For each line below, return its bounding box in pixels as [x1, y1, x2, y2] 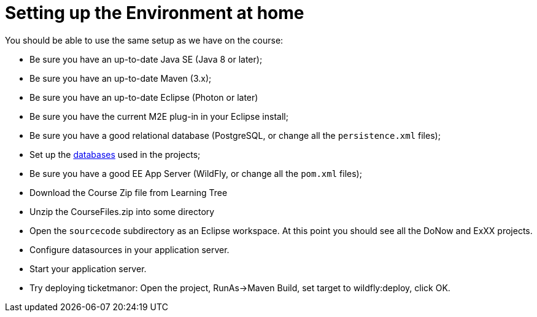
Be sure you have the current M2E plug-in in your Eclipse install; [29, 111, 288, 122]
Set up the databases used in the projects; [29, 149, 201, 160]
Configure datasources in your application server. [29, 244, 230, 255]
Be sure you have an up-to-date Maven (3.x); [29, 72, 212, 84]
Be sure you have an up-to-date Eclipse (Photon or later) [29, 92, 258, 103]
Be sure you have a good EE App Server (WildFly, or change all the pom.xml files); [29, 168, 362, 179]
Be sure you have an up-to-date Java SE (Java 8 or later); [29, 53, 263, 65]
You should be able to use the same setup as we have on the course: [5, 34, 284, 45]
